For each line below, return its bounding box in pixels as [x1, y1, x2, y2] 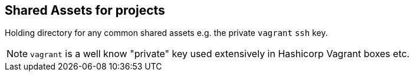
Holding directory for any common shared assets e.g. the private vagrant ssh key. [5, 28, 328, 38]
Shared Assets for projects [5, 3, 165, 18]
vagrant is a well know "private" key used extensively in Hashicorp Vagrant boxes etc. [30, 48, 410, 60]
